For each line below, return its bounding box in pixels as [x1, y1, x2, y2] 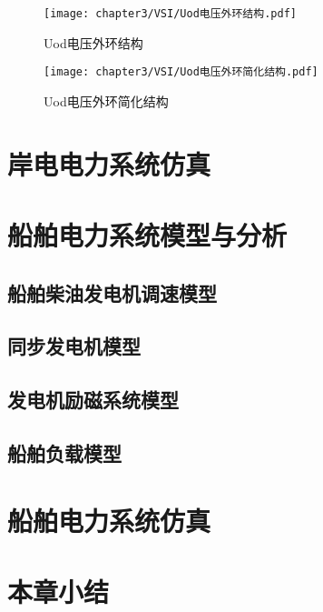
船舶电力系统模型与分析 [7, 216, 288, 254]
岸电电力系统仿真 [7, 145, 211, 182]
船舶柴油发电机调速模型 [7, 278, 217, 306]
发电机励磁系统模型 [7, 386, 179, 414]
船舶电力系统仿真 [7, 501, 211, 538]
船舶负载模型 [7, 438, 122, 467]
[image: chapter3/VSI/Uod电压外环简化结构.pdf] [44, 65, 318, 79]
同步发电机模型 [7, 332, 141, 360]
